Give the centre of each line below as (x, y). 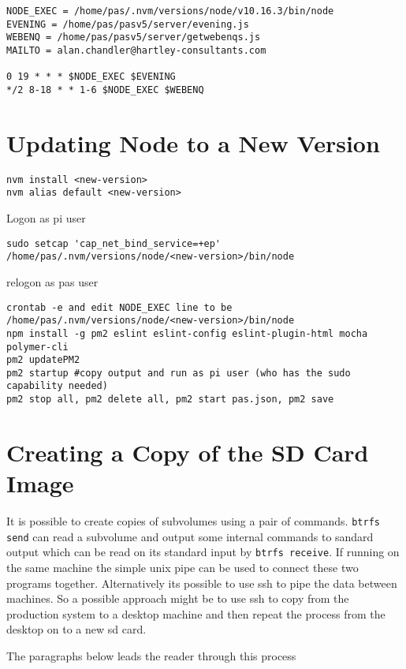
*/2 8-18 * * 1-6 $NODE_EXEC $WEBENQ (105, 90)
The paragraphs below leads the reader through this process (151, 656)
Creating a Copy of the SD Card (188, 452)
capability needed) (57, 386)
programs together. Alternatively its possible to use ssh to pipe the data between (202, 583)
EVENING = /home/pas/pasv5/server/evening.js (128, 24)
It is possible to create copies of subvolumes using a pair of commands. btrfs (193, 521)
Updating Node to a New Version (193, 142)
